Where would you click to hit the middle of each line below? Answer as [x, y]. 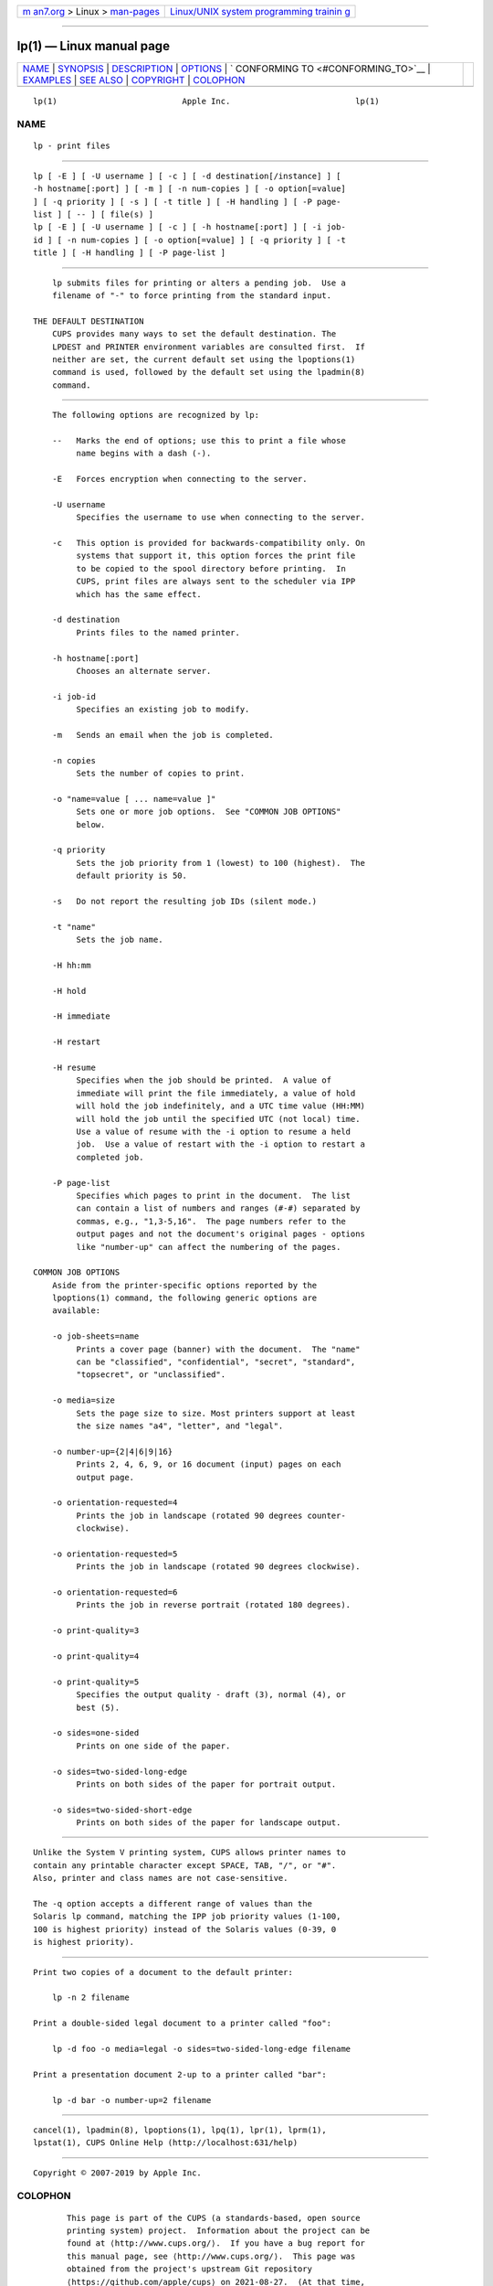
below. [91, 824]
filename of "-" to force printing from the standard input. [192, 295]
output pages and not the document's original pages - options [220, 1234]
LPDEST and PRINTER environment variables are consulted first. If [208, 347]
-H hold [69, 991]
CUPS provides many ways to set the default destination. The [194, 334]
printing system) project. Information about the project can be [219, 2231]
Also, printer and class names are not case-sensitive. [161, 1878]
